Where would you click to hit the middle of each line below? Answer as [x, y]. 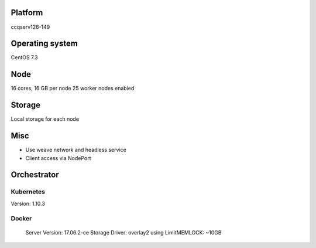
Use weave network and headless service [76, 150]
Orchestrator [35, 175]
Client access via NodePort [58, 158]
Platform [27, 13]
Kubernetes [28, 192]
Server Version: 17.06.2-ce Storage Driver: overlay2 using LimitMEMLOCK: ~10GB [123, 232]
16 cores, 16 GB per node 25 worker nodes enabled [73, 89]
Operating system [44, 44]
